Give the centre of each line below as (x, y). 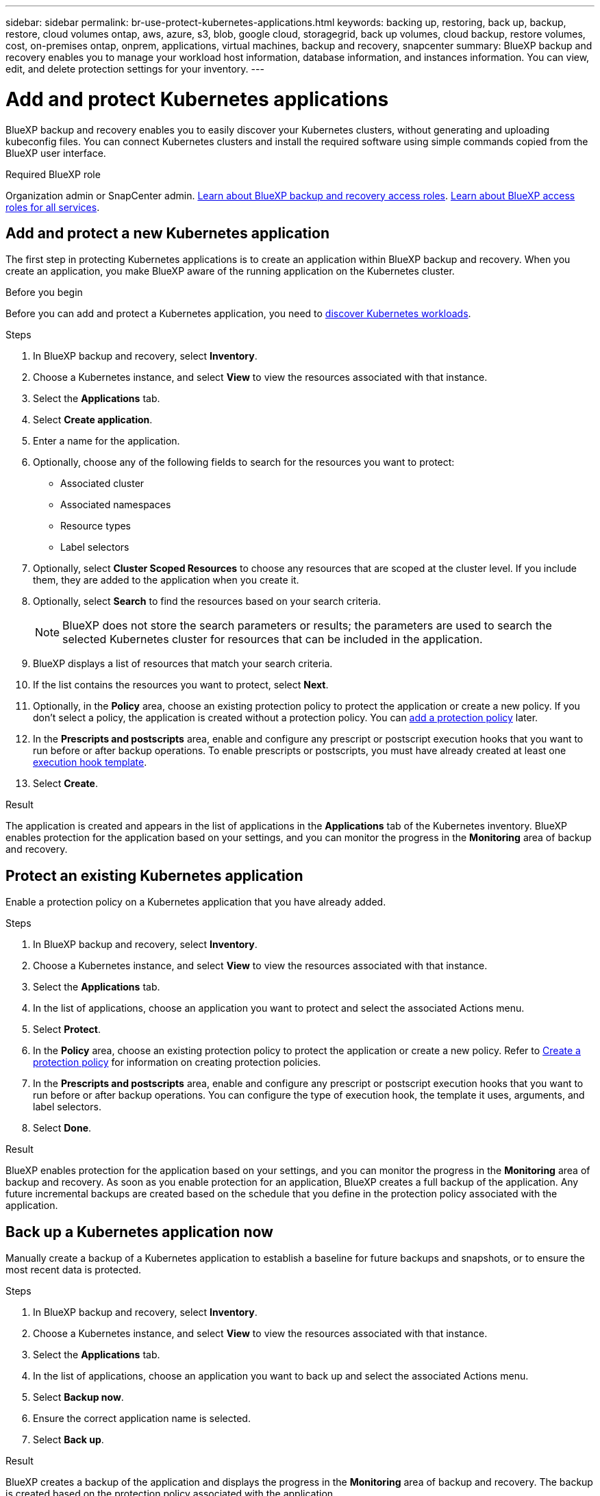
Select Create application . (93, 420)
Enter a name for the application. (107, 441)
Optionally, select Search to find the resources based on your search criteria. (207, 601)
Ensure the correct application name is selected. (142, 1419)
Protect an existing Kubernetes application (154, 875)
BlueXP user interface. (56, 153)
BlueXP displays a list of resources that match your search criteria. (183, 664)
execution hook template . (90, 762)
